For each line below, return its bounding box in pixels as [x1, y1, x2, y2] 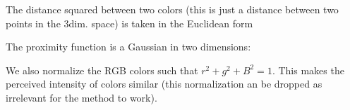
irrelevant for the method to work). [6, 90, 157, 104]
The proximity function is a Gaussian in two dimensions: [6, 39, 251, 54]
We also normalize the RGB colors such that [6, 62, 198, 77]
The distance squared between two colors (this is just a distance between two [6, 2, 339, 16]
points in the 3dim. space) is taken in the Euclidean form [6, 15, 253, 30]
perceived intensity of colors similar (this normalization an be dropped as [6, 76, 322, 91]
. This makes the [272, 62, 344, 77]
